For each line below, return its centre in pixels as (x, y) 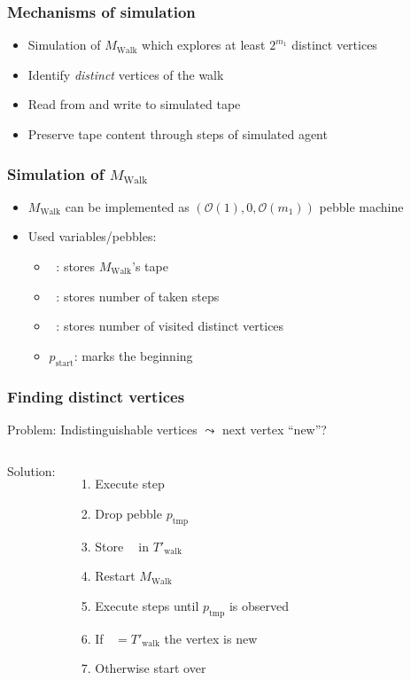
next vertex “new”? (275, 429)
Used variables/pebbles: (92, 236)
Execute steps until (147, 605)
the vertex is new (211, 638)
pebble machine (361, 206)
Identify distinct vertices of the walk (126, 74)
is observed (259, 605)
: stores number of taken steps (138, 296)
